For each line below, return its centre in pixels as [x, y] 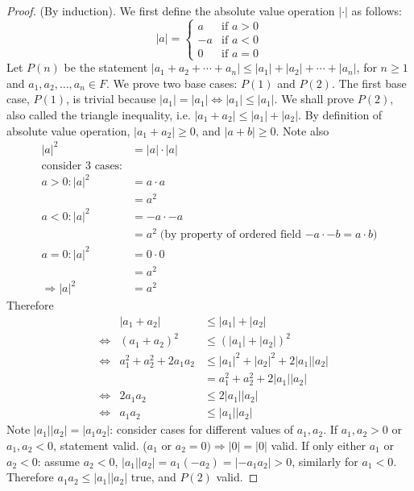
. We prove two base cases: [172, 83]
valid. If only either [319, 445]
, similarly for [325, 461]
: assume [58, 461]
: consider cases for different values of [202, 429]
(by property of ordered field [230, 234]
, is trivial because [111, 99]
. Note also [302, 130]
